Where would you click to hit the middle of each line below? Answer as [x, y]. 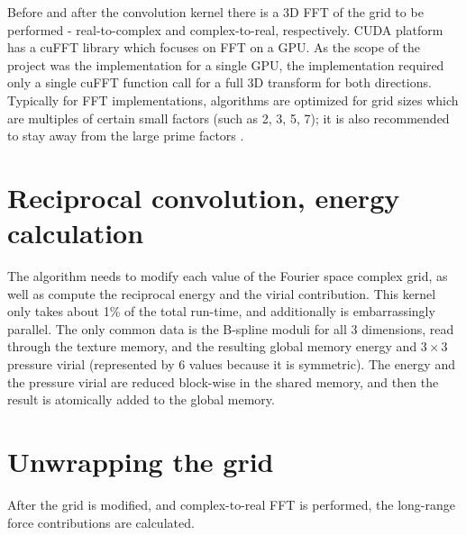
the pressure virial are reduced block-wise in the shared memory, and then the [223, 381]
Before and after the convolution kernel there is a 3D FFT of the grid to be [215, 12]
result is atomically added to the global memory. [141, 399]
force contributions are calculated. [101, 522]
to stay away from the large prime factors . [126, 136]
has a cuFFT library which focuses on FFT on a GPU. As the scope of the [214, 47]
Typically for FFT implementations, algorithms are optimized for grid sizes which [233, 100]
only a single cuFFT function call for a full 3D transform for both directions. [219, 82]
